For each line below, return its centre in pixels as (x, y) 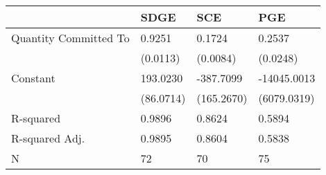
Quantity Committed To (70, 38)
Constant (33, 78)
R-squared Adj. (48, 138)
